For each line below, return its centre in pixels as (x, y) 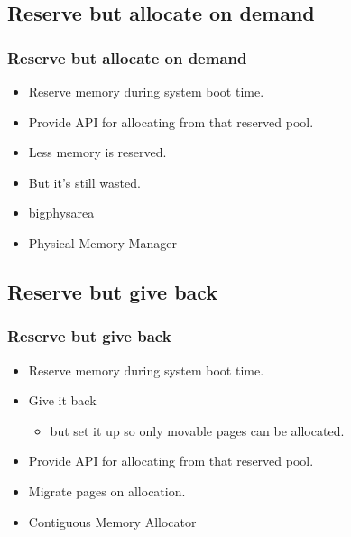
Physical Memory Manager (102, 242)
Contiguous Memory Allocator (112, 521)
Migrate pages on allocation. (107, 491)
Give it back (62, 400)
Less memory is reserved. (97, 152)
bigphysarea (61, 213)
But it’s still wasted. (84, 182)
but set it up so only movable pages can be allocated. (197, 430)
